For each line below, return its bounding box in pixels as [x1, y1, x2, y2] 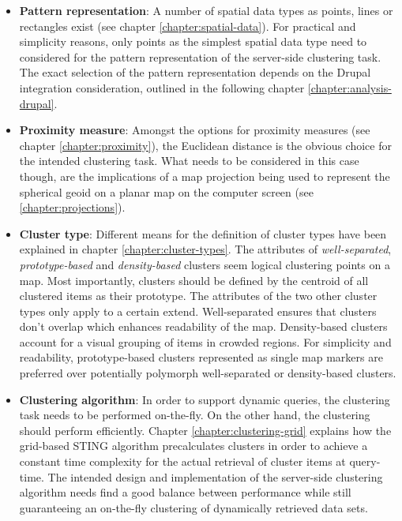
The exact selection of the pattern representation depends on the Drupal [19, 64, 371, 81]
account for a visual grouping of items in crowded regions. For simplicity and [19, 333, 392, 350]
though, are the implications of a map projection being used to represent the [19, 167, 390, 184]
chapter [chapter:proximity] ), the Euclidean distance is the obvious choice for [19, 137, 392, 153]
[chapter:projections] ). [19, 199, 126, 216]
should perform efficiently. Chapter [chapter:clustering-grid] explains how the [19, 422, 392, 438]
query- [349, 453, 381, 470]
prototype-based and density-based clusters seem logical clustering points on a [19, 256, 390, 272]
